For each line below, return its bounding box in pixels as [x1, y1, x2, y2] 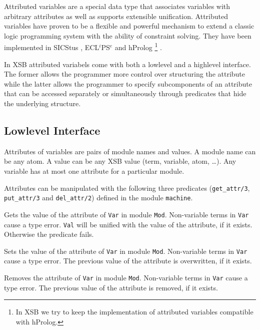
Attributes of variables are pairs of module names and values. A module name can [4, 146, 256, 156]
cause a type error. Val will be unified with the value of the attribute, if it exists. [4, 219, 252, 229]
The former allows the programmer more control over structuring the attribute [4, 69, 245, 79]
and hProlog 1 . [114, 41, 162, 53]
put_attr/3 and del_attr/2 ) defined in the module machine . [4, 192, 193, 203]
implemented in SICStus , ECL [4, 42, 99, 53]
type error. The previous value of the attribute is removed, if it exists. [4, 282, 218, 292]
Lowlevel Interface [4, 122, 100, 138]
